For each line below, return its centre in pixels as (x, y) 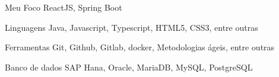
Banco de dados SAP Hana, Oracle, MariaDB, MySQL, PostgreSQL (129, 67)
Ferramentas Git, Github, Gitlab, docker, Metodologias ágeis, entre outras (140, 47)
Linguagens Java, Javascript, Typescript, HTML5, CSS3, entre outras (131, 27)
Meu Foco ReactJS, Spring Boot (64, 7)
